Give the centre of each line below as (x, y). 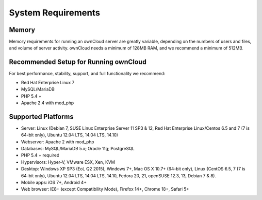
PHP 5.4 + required (40, 155)
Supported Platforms (41, 116)
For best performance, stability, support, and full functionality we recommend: (87, 74)
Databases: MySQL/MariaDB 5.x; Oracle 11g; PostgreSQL (78, 148)
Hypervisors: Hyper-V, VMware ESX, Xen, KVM (68, 162)
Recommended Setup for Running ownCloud (78, 62)
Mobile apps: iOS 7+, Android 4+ (54, 182)
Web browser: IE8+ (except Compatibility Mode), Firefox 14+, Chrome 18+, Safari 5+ (105, 189)
